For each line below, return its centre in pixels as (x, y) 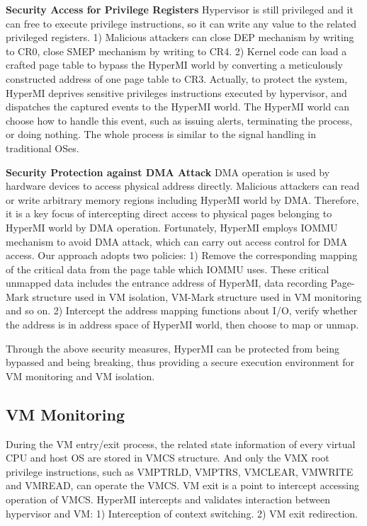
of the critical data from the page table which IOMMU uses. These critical (168, 269)
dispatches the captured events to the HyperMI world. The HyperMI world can (177, 107)
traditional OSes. (43, 148)
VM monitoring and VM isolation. (80, 376)
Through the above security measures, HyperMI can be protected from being (173, 348)
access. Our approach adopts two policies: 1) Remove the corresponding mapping (182, 255)
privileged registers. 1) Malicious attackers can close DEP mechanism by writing (180, 37)
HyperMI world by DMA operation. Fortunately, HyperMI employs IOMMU (172, 227)
